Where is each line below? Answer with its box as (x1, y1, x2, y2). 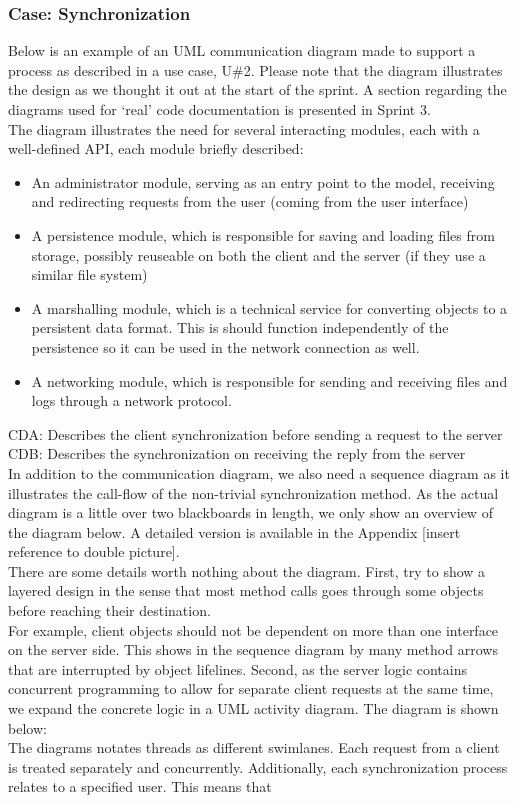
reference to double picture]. (8, 541, 180, 562)
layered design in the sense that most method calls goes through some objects (8, 580, 484, 601)
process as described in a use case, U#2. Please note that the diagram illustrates (8, 59, 503, 80)
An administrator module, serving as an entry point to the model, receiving (31, 171, 495, 192)
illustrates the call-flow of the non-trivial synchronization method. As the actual (8, 482, 499, 503)
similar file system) (31, 264, 148, 285)
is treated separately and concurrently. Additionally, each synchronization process (8, 756, 508, 777)
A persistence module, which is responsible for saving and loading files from (31, 224, 495, 245)
